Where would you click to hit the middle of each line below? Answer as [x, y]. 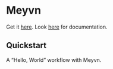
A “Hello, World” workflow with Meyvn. [54, 59]
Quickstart [26, 46]
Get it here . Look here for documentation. [57, 27]
